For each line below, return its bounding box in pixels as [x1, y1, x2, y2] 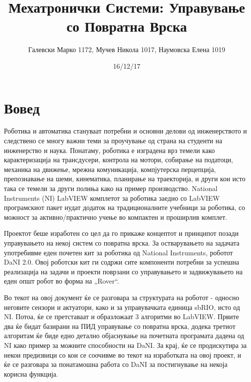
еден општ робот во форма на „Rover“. [4, 276, 119, 286]
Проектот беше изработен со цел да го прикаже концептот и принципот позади [4, 228, 239, 238]
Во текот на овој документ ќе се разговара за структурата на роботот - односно [4, 292, 239, 302]
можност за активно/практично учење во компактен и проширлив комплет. [4, 211, 227, 222]
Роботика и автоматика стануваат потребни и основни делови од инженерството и [4, 126, 247, 136]
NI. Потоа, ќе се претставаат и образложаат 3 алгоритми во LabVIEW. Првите [4, 311, 239, 322]
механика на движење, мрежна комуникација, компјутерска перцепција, [4, 164, 216, 174]
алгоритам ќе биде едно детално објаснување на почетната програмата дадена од [4, 330, 244, 341]
